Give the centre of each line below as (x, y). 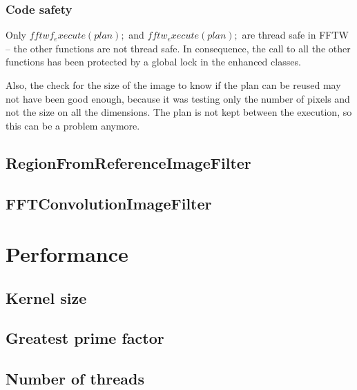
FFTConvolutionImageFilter (109, 203)
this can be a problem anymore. (73, 125)
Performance (67, 254)
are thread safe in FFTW (295, 35)
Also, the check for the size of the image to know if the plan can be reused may (173, 85)
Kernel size (46, 297)
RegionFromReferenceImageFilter (128, 162)
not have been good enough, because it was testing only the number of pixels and (178, 98)
